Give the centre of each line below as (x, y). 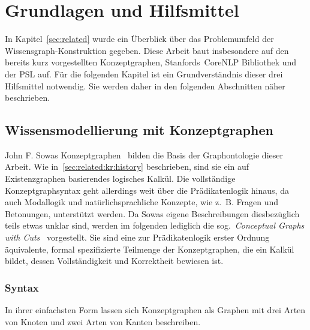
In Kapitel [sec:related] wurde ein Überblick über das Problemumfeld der (139, 39)
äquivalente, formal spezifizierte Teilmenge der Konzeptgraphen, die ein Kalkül (150, 249)
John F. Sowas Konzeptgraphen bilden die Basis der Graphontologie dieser (144, 154)
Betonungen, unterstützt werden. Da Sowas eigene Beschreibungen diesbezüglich (152, 213)
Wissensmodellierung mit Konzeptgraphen (139, 130)
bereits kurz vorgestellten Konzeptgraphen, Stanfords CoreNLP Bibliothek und (151, 62)
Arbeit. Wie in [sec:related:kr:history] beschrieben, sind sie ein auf (127, 166)
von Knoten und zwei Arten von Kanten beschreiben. (103, 321)
